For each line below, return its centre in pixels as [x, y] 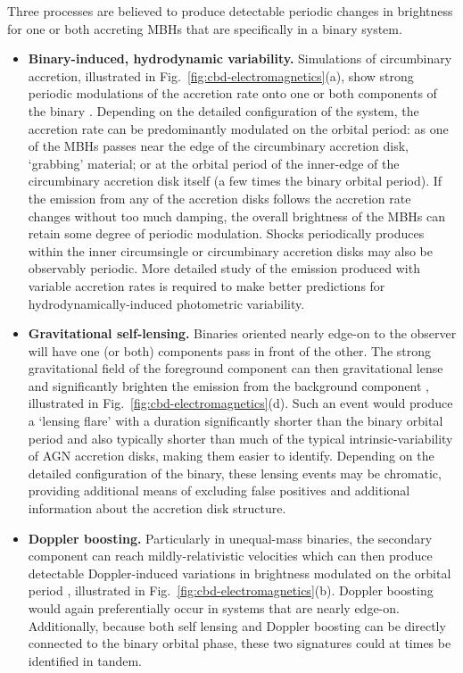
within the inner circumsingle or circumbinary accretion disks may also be [231, 250]
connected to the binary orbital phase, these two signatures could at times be [240, 643]
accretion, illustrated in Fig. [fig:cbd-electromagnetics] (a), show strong [221, 75]
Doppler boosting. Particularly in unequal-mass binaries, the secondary [230, 538]
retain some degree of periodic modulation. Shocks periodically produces [226, 233]
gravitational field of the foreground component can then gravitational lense [236, 368]
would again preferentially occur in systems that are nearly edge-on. [214, 608]
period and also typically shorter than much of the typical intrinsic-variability [240, 438]
